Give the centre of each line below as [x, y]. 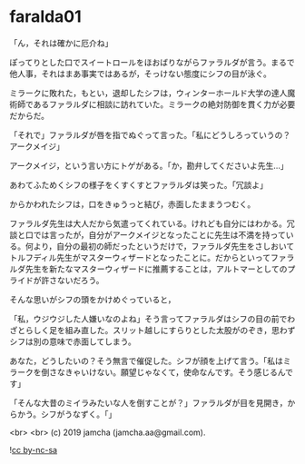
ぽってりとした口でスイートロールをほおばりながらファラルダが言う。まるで [152, 62]
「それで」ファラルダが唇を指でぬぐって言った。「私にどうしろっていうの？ [150, 134]
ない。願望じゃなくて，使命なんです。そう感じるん [191, 372]
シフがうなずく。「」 [79, 414]
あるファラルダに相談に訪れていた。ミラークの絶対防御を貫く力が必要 [164, 104]
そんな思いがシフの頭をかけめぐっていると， [93, 299]
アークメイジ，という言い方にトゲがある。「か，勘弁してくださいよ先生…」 [149, 165]
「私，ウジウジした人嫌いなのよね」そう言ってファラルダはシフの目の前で [148, 319]
